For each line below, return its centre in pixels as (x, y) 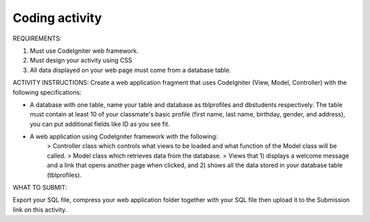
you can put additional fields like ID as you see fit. (100, 124)
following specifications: (47, 92)
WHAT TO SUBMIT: (40, 188)
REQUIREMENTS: (37, 38)
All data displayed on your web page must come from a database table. (131, 70)
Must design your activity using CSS (81, 60)
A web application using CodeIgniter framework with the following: (124, 136)
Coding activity (57, 18)
